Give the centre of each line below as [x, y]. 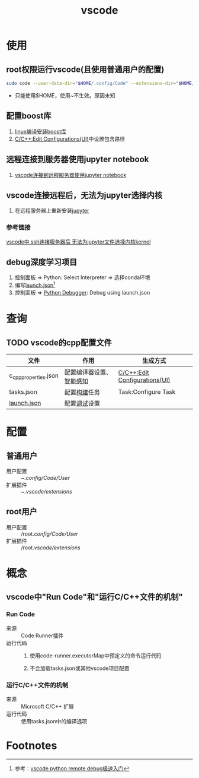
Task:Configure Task [147, 392]
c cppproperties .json [34, 376]
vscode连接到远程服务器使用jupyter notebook [70, 175]
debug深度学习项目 [42, 262]
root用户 [22, 512]
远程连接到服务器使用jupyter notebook [78, 159]
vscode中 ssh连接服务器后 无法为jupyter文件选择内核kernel [78, 242]
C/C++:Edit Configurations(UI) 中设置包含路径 [70, 139]
